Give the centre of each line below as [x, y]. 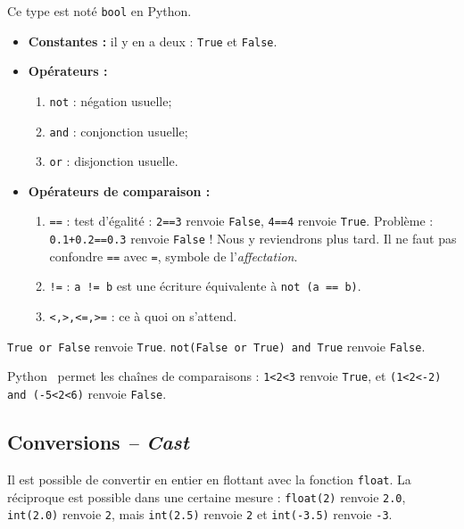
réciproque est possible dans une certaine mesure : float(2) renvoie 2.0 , [207, 496]
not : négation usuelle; [111, 100]
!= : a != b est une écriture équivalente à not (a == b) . [205, 286]
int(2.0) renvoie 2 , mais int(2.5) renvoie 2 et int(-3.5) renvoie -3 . [200, 514]
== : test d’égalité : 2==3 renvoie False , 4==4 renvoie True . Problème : [241, 221]
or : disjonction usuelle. [114, 161]
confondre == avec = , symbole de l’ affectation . [174, 256]
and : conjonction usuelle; [119, 131]
